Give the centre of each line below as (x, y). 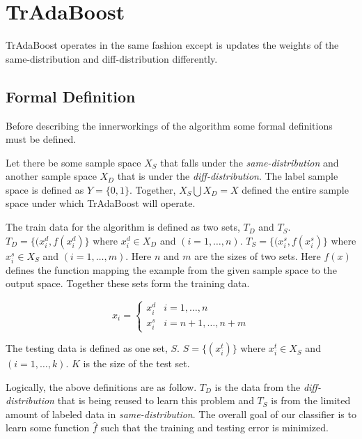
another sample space (51, 176)
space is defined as (45, 189)
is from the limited (311, 400)
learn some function (48, 428)
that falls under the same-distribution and (250, 162)
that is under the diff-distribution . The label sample (228, 176)
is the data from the (258, 386)
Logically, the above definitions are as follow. (101, 386)
